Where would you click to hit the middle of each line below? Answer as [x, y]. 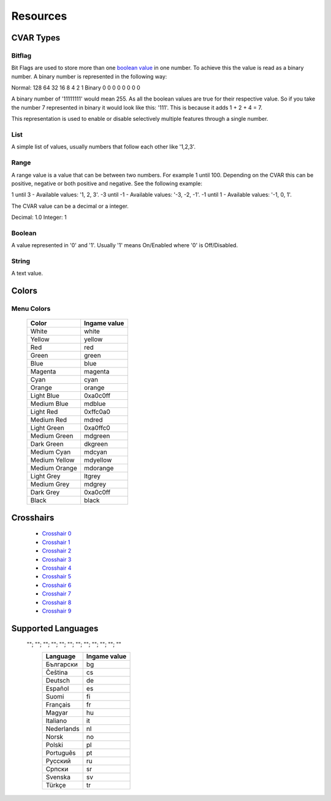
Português [61, 753]
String [21, 261]
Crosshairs [33, 517]
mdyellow [98, 460]
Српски [57, 768]
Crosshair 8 [57, 602]
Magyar [57, 713]
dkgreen [96, 444]
